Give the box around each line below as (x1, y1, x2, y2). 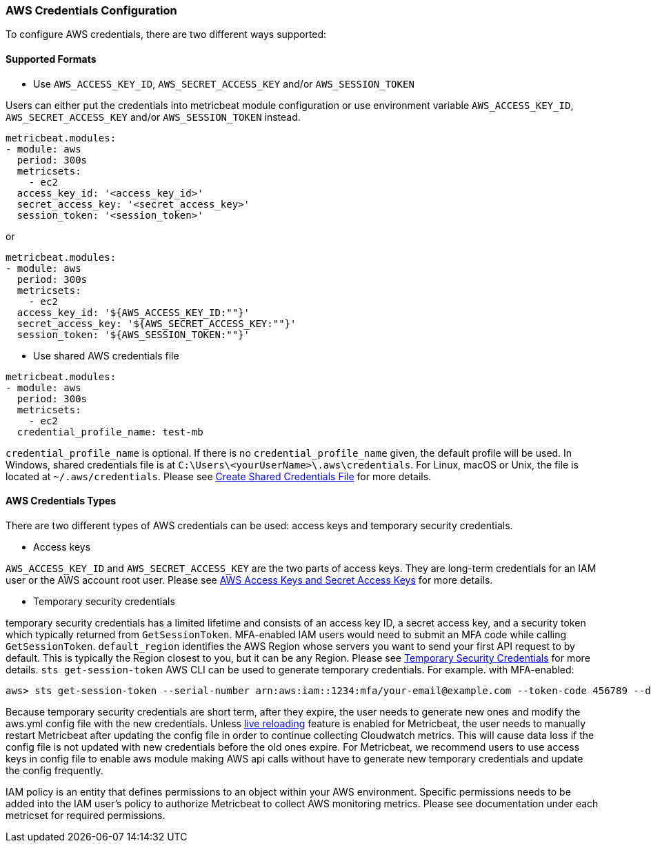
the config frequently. (6, 764, 103, 776)
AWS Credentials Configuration (6, 3, 177, 17)
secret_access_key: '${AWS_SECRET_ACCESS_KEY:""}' (17, 317, 297, 329)
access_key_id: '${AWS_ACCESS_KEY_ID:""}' (17, 306, 250, 318)
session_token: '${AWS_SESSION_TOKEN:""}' (17, 328, 250, 340)
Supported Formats (6, 52, 97, 65)
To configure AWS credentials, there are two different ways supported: (6, 28, 327, 41)
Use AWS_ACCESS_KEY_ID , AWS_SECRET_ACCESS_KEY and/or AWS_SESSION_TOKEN (33, 77, 414, 90)
